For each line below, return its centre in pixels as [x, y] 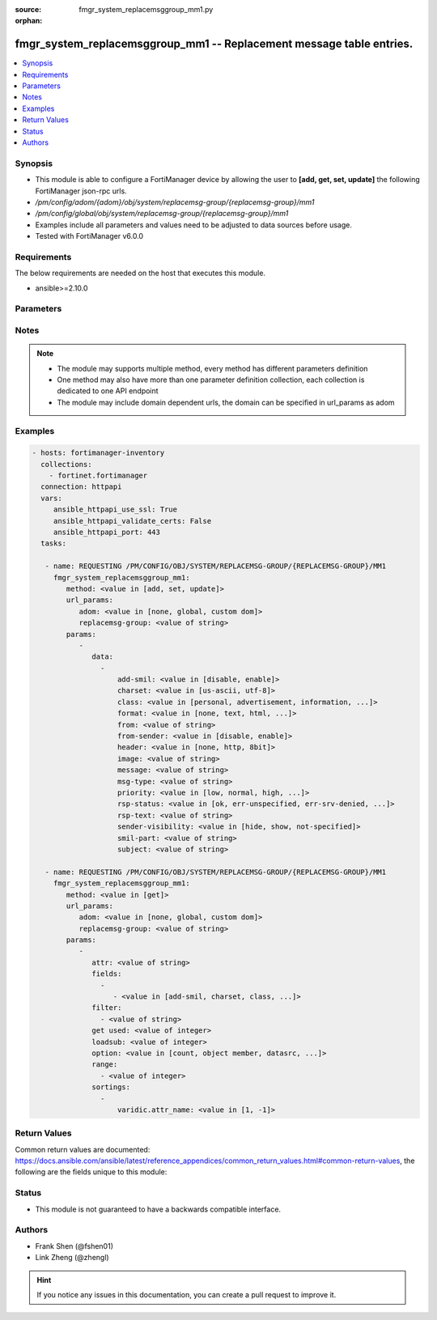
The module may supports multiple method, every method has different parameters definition [212, 368]
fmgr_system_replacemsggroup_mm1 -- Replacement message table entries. [214, 44]
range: [105, 1065]
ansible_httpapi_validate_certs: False [132, 521]
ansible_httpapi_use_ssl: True [115, 509]
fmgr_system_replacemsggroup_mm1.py [146, 9]
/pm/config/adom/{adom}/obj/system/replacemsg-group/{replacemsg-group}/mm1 [175, 202]
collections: [66, 464]
